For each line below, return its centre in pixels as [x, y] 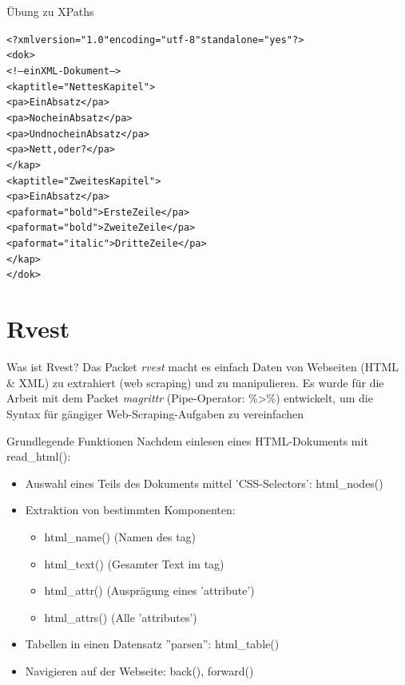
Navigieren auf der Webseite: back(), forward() [139, 670]
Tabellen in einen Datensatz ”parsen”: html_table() [152, 644]
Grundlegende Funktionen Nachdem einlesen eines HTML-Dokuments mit [187, 440]
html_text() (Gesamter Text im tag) [134, 563]
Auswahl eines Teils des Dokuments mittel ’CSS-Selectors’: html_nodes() [204, 483]
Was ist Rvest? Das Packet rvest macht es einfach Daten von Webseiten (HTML [202, 367]
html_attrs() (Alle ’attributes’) [121, 617]
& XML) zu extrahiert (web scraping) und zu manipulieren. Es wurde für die [195, 382]
